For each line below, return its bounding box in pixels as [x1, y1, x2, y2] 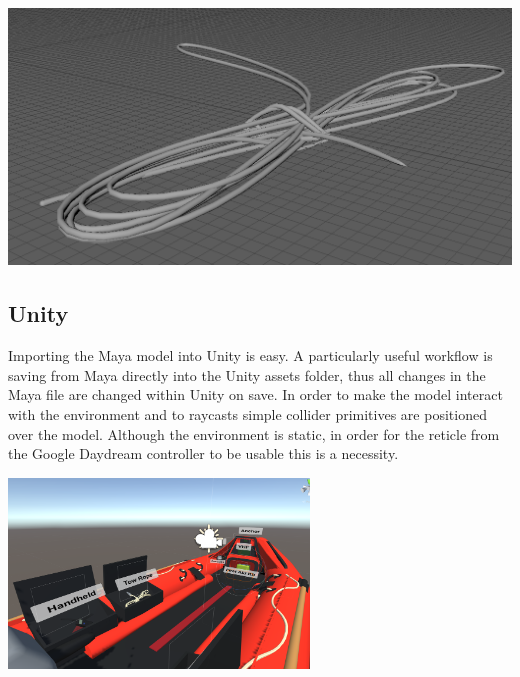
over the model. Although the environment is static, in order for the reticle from [8, 423, 500, 444]
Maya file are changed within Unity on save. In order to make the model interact [8, 384, 503, 405]
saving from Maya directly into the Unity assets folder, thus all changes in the [8, 364, 486, 385]
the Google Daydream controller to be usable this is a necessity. [8, 443, 399, 464]
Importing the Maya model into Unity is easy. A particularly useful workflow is [8, 345, 493, 366]
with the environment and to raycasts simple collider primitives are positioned [8, 403, 487, 424]
